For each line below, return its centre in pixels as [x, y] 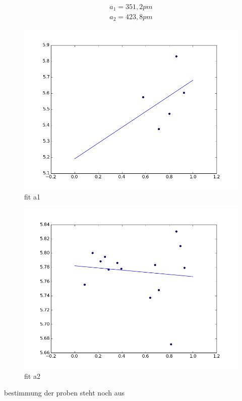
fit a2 [32, 376]
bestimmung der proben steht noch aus [65, 393]
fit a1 [32, 196]
